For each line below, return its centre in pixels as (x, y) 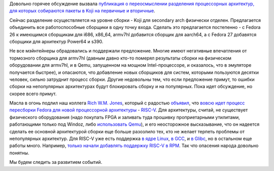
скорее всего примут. (33, 94)
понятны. (19, 153)
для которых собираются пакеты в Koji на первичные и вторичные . (82, 11)
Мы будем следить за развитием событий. (56, 162)
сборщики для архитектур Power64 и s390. (56, 41)
